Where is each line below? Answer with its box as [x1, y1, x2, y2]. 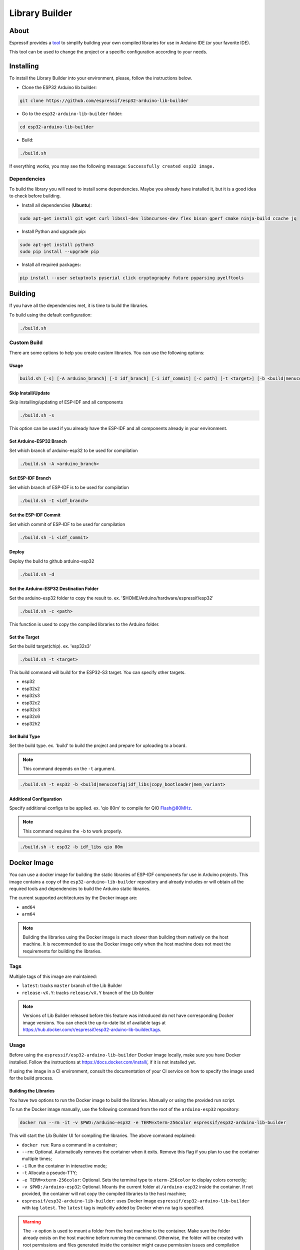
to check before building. [9, 193, 61, 199]
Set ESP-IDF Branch [9, 475, 51, 481]
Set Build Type [9, 733, 40, 739]
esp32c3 [21, 706, 40, 712]
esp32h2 [21, 720, 40, 726]
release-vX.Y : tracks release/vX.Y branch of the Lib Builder [21, 989, 154, 995]
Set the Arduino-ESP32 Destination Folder [9, 585, 99, 592]
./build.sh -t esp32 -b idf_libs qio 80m [19, 844, 123, 849]
